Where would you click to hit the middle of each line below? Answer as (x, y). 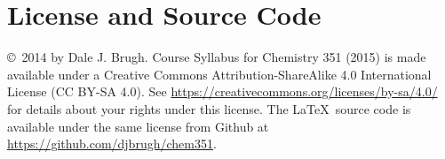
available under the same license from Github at (138, 126)
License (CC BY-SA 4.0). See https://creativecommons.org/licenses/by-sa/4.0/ (222, 91)
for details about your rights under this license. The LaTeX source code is (209, 108)
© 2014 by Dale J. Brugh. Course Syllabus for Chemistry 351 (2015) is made (217, 57)
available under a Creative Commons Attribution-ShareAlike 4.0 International (219, 74)
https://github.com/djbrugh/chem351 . (112, 144)
